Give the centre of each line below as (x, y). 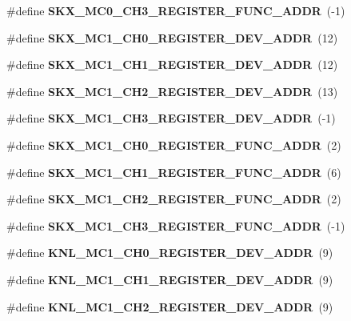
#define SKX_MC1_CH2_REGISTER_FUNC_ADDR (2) (174, 199)
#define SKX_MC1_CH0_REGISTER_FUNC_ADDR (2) (174, 144)
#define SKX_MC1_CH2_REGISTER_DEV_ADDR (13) (172, 91)
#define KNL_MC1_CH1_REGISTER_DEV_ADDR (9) (170, 279)
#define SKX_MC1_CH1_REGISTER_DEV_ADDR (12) (172, 64)
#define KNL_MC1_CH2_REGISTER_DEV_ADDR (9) (170, 306)
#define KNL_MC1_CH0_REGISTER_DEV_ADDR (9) (170, 253)
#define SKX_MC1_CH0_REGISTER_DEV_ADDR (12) (172, 37)
